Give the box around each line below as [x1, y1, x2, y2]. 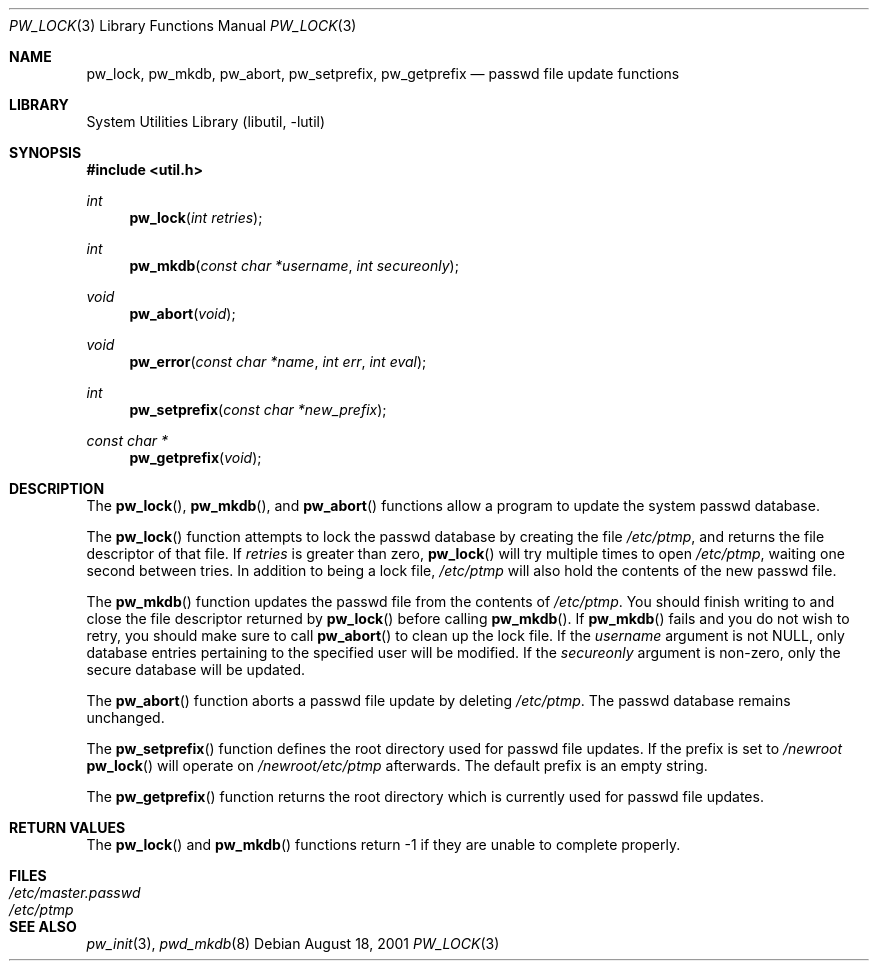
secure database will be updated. [86, 661, 306, 678]
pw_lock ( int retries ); [129, 209, 263, 226]
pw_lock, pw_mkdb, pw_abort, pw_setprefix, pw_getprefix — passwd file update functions [86, 65, 680, 82]
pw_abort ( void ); [129, 305, 236, 322]
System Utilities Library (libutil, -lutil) [86, 113, 326, 130]
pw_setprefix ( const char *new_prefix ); [129, 401, 387, 418]
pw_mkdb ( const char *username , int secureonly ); [129, 257, 459, 274]
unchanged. [86, 709, 165, 726]
